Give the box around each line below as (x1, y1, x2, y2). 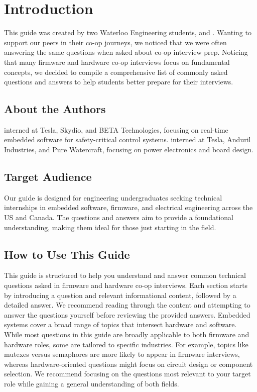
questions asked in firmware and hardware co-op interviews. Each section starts (4, 280, 248, 290)
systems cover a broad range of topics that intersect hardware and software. (4, 319, 237, 330)
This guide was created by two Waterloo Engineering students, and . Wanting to (4, 27, 251, 38)
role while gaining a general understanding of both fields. (4, 378, 179, 388)
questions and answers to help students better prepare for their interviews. (4, 76, 233, 87)
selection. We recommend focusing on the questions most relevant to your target (4, 368, 251, 379)
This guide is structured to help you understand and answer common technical (4, 270, 246, 280)
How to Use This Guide (4, 246, 130, 262)
